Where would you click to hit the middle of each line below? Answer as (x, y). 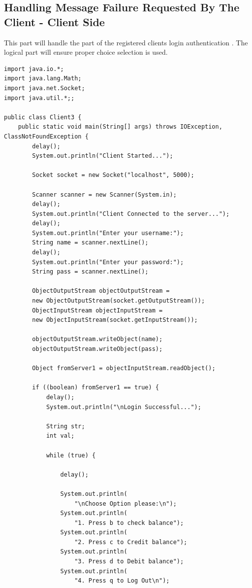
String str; (65, 426)
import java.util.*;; (39, 98)
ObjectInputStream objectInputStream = (97, 310)
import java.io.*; (34, 69)
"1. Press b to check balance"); (129, 523)
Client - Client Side (54, 21)
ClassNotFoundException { (46, 136)
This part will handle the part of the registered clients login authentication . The (126, 42)
